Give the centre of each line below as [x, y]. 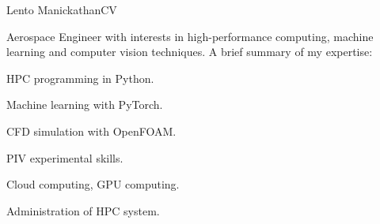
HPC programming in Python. [80, 78]
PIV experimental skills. [65, 157]
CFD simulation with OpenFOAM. [91, 131]
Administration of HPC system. [83, 210]
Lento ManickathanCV [62, 9]
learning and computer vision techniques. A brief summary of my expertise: [190, 52]
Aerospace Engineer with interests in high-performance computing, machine [190, 36]
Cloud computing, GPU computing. [93, 184]
